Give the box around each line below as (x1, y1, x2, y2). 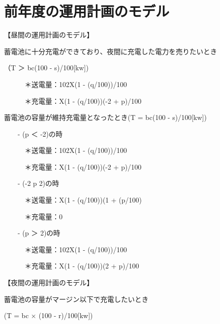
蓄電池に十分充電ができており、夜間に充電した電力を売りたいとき (4, 46, 218, 56)
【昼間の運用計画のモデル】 (4, 29, 94, 40)
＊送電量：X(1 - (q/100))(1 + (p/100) (24, 195, 142, 205)
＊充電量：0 (24, 211, 63, 221)
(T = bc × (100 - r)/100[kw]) (4, 310, 93, 321)
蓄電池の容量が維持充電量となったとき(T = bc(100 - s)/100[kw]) (4, 112, 207, 122)
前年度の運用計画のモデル (4, 1, 170, 21)
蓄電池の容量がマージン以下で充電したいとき (4, 294, 149, 304)
